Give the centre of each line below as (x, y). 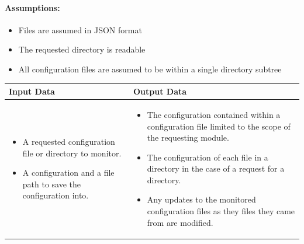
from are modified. (180, 222)
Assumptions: (32, 7)
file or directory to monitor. (72, 153)
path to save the (52, 184)
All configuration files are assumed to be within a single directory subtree (150, 69)
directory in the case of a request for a (216, 168)
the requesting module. (188, 137)
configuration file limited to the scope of (219, 126)
